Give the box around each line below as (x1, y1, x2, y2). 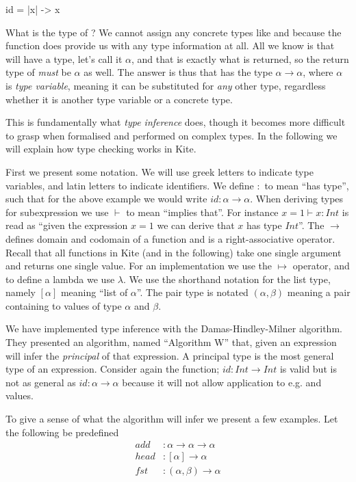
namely (5, 285, 36, 299)
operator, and (292, 258, 350, 273)
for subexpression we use (5, 204, 109, 219)
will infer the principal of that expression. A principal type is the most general (5, 348, 334, 362)
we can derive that (157, 218, 235, 232)
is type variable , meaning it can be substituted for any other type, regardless (5, 78, 326, 92)
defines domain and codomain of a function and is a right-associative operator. (5, 231, 335, 245)
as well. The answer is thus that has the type (84, 65, 272, 79)
